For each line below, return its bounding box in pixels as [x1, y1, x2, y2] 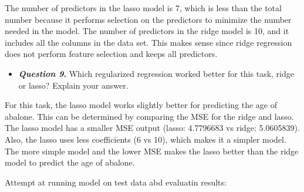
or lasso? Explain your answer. [18, 79, 129, 91]
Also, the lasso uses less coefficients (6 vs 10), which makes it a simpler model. [5, 133, 286, 145]
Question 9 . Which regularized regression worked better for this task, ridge [18, 67, 294, 79]
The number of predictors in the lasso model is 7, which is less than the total [5, 2, 282, 14]
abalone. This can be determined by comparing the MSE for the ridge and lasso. [5, 110, 294, 122]
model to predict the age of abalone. [5, 156, 135, 169]
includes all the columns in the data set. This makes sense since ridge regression [5, 36, 292, 48]
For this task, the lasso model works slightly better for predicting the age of [5, 99, 278, 111]
